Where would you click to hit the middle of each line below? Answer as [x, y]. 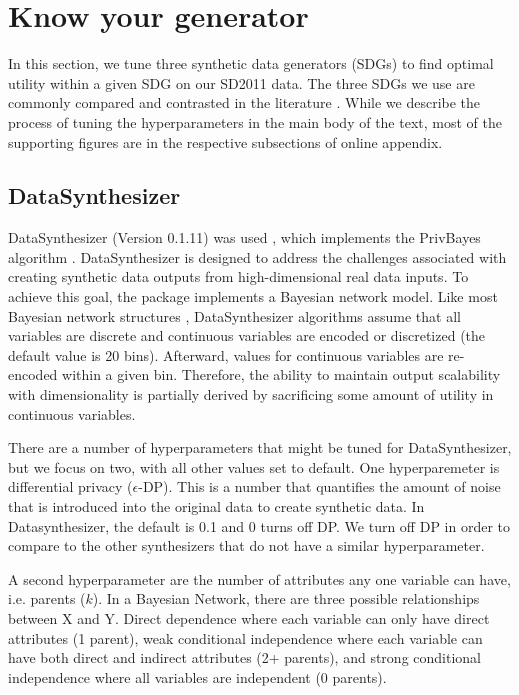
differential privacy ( [70, 486]
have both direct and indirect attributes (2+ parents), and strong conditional [244, 657]
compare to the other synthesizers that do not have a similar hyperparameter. [246, 545]
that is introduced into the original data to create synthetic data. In [216, 506]
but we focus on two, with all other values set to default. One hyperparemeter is [254, 466]
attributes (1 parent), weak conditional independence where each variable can [245, 637]
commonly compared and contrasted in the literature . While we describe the [244, 102]
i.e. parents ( [47, 598]
